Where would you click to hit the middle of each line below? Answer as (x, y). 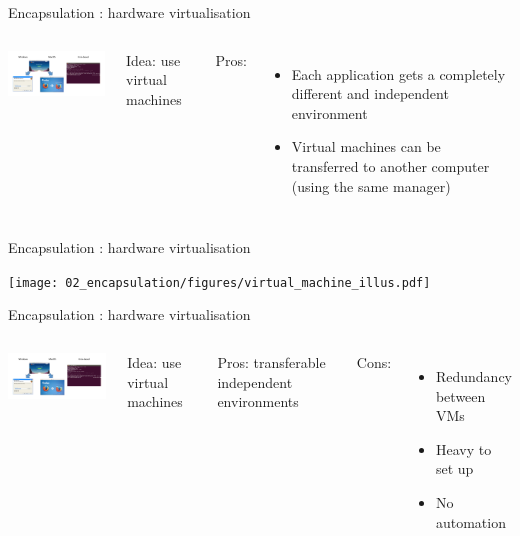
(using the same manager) (371, 185)
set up (454, 468)
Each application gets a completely (398, 73)
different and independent (370, 93)
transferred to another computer (390, 165)
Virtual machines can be (366, 146)
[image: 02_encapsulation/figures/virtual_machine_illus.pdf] (219, 282)
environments (258, 401)
